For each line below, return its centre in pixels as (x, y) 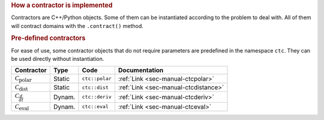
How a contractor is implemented (62, 5)
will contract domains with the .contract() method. (77, 26)
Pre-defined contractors (48, 38)
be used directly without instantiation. (58, 59)
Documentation (141, 70)
